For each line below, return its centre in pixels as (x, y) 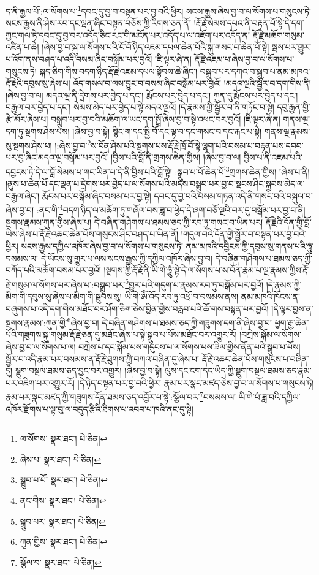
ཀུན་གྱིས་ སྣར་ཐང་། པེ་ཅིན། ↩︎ (64, 542)
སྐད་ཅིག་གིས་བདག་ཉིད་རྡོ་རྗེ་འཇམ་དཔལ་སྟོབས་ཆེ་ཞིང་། (118, 71)
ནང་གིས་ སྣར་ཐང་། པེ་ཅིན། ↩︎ (63, 500)
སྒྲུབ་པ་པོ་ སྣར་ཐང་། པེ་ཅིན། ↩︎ (64, 480)
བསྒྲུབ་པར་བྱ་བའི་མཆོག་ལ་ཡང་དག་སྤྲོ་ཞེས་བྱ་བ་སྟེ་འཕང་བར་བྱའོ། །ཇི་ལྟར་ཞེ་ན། (166, 119)
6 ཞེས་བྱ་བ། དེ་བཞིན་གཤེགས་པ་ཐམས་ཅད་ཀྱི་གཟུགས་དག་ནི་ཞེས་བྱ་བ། (170, 322)
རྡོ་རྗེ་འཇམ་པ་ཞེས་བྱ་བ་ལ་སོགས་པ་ (244, 59)
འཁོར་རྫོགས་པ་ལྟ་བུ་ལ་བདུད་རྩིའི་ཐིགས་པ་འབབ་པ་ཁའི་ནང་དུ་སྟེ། (99, 409)
